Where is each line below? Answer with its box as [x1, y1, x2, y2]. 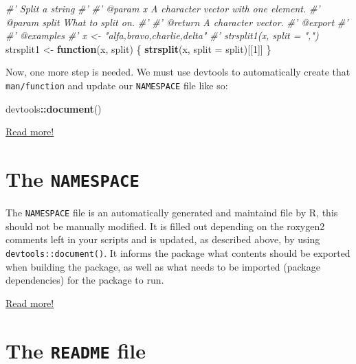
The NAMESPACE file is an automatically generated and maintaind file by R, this [5, 205, 338, 220]
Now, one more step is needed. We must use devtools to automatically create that [5, 65, 351, 79]
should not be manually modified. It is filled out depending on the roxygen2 [5, 218, 325, 233]
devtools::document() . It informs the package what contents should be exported [5, 245, 351, 260]
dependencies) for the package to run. [5, 273, 164, 287]
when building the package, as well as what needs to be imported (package [5, 259, 320, 273]
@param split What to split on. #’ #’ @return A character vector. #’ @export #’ [5, 14, 348, 29]
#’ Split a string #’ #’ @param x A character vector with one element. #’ [5, 1, 320, 15]
